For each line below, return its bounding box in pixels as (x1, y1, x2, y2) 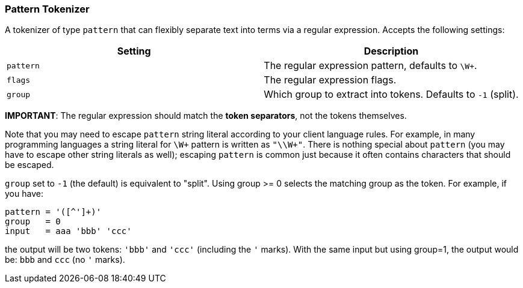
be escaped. (5, 160, 54, 170)
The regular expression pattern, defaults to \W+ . (264, 59, 477, 72)
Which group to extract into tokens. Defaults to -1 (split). (264, 88, 519, 101)
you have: (5, 188, 43, 199)
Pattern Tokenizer (5, 3, 90, 15)
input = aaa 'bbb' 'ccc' (5, 226, 132, 236)
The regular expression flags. (264, 74, 397, 86)
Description (364, 45, 419, 58)
